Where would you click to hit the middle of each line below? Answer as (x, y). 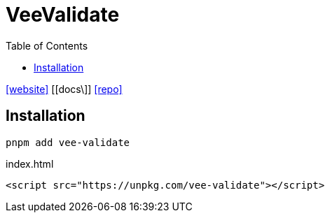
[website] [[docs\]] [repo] (64, 89)
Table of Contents (47, 45)
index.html (30, 163)
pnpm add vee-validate (68, 142)
